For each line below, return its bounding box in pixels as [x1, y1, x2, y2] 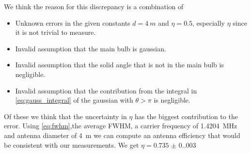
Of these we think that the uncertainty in [4, 111, 127, 121]
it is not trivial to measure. [15, 27, 96, 37]
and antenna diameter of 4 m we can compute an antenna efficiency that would [4, 130, 240, 140]
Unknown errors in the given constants [15, 17, 130, 28]
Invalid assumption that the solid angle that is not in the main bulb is [15, 60, 224, 70]
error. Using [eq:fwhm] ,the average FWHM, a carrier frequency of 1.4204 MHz [4, 121, 237, 131]
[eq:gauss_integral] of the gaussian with [15, 95, 133, 105]
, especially [192, 17, 225, 28]
